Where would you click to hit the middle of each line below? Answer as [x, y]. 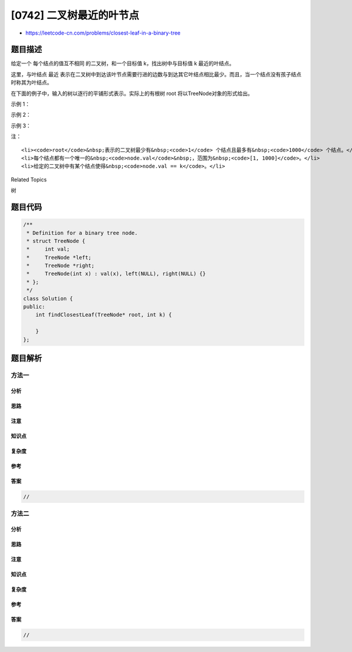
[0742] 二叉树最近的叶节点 [75, 15]
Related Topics [29, 180]
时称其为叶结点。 [31, 83]
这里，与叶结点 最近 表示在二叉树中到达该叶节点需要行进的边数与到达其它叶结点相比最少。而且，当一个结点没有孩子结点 [156, 74]
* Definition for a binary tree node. [82, 233]
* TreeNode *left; [59, 257]
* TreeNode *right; [61, 266]
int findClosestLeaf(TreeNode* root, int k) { [104, 315]
